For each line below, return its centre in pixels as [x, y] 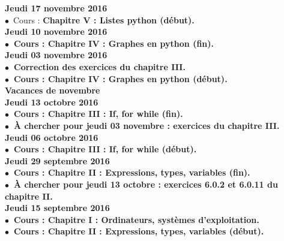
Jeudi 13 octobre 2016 [52, 102]
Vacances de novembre [53, 90]
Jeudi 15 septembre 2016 [57, 208]
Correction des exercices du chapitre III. [100, 66]
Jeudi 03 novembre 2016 [56, 55]
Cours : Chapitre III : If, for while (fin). [98, 114]
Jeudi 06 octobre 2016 [52, 137]
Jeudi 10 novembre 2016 [56, 31]
